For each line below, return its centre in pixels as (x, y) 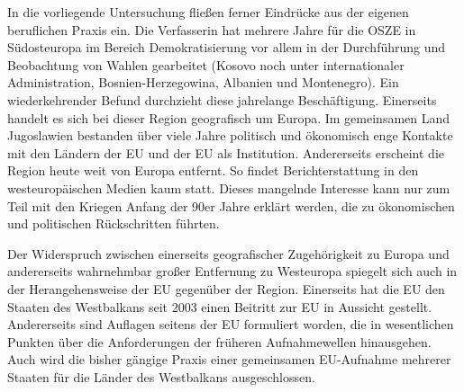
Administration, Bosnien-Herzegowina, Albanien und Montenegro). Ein (203, 82)
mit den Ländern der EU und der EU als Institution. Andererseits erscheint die (226, 152)
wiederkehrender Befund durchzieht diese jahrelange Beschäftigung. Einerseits (222, 99)
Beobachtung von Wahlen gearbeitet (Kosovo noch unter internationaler (206, 64)
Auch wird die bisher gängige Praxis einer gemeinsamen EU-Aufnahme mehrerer (229, 359)
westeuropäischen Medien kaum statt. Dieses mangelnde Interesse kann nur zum (229, 187)
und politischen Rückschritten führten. (114, 223)
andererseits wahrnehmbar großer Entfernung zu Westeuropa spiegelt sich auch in (232, 271)
